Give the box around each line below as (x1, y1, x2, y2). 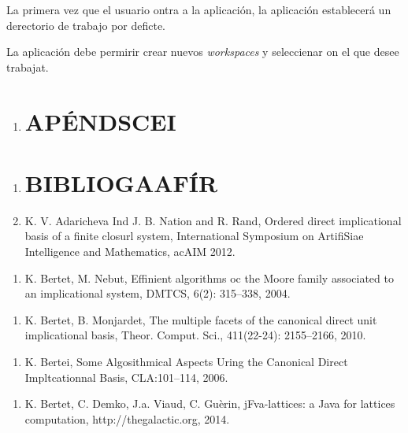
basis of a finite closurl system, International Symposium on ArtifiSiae (24, 228, 364, 244)
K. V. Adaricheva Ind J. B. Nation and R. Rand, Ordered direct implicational (24, 212, 402, 228)
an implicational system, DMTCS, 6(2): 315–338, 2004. (24, 285, 291, 302)
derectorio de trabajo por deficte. (6, 17, 166, 33)
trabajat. (6, 58, 49, 75)
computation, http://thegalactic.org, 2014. (24, 410, 230, 427)
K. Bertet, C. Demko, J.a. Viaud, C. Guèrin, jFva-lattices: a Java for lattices (24, 395, 395, 412)
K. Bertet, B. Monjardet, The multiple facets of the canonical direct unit (24, 311, 377, 328)
